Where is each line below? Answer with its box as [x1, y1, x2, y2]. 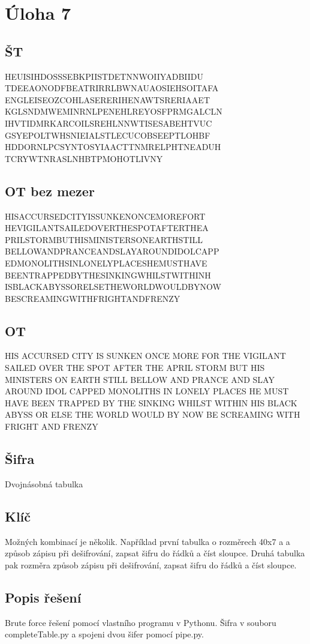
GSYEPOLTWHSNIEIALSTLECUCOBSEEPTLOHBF [5, 128, 210, 141]
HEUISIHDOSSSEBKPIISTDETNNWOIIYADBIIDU [5, 70, 204, 82]
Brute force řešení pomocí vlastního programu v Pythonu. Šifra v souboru [5, 616, 276, 628]
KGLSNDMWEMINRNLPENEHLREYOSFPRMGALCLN [5, 105, 222, 118]
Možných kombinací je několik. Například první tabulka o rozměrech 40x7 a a [5, 535, 290, 547]
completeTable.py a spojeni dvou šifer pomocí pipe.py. [5, 628, 204, 640]
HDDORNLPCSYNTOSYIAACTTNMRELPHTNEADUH [5, 140, 221, 153]
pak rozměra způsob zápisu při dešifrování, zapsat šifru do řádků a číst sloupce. [5, 558, 297, 571]
